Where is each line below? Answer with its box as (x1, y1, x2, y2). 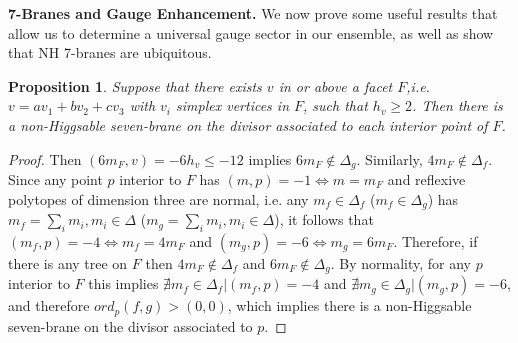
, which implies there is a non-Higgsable (227, 295, 472, 316)
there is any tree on (8, 252, 128, 273)
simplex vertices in (176, 95, 290, 116)
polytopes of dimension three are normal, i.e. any (8, 188, 309, 209)
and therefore (8, 295, 90, 316)
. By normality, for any (330, 252, 471, 273)
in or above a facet (278, 75, 393, 96)
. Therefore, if (393, 230, 478, 251)
